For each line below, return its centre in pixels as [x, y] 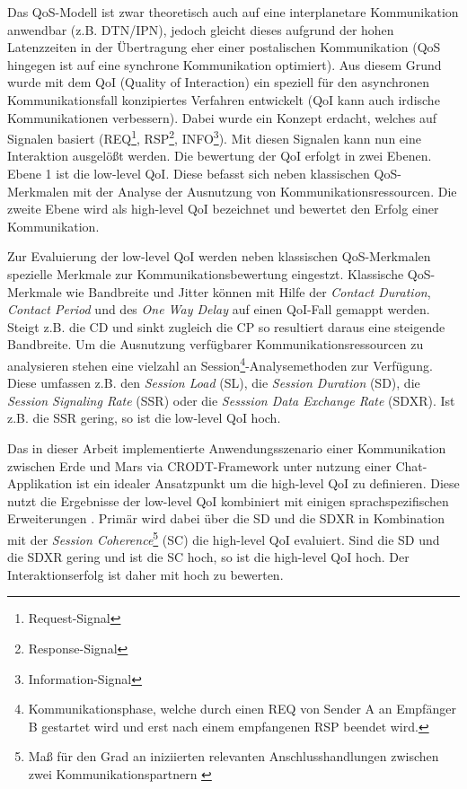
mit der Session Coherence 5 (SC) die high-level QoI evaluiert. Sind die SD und [224, 538]
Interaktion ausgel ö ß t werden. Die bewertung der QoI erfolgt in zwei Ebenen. [220, 156]
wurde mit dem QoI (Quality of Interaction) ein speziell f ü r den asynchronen [219, 82]
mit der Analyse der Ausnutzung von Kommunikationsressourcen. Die [265, 191]
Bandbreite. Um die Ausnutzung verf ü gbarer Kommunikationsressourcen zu [216, 344]
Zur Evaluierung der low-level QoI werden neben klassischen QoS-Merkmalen [219, 256]
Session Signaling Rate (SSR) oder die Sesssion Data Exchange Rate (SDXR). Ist [231, 400]
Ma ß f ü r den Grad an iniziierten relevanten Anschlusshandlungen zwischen [233, 756]
